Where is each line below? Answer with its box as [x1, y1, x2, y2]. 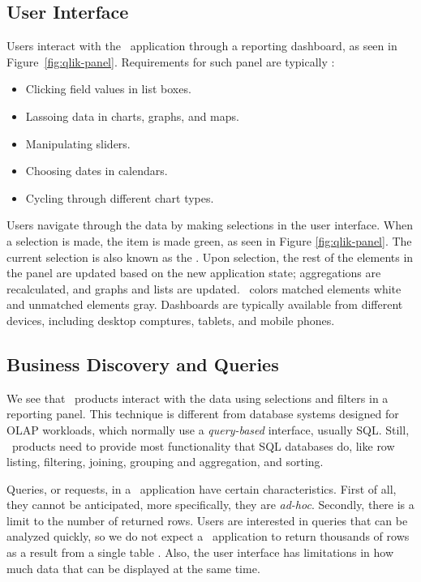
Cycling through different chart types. [25, 189, 214, 206]
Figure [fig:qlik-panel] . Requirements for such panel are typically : [6, 53, 335, 70]
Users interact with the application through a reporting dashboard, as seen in [6, 37, 397, 54]
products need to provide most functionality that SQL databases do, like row [11, 437, 395, 454]
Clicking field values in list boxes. [25, 80, 191, 97]
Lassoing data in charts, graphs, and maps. [25, 107, 239, 124]
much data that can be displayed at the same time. [6, 559, 260, 576]
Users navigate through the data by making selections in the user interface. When [6, 216, 414, 233]
